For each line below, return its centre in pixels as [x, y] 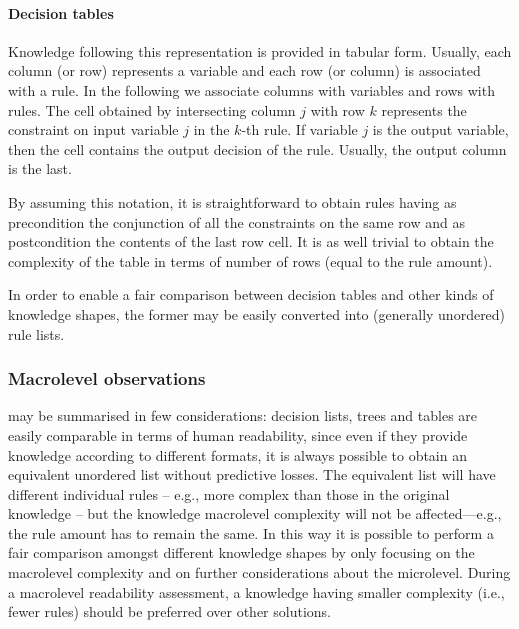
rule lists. [36, 333]
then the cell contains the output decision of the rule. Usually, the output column [257, 148]
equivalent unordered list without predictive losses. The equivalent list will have [252, 474]
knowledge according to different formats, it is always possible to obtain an [237, 454]
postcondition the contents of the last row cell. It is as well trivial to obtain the [251, 241]
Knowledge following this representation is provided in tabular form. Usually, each [260, 50]
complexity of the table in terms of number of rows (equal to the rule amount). [250, 260]
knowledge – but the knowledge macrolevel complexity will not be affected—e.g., [255, 513]
